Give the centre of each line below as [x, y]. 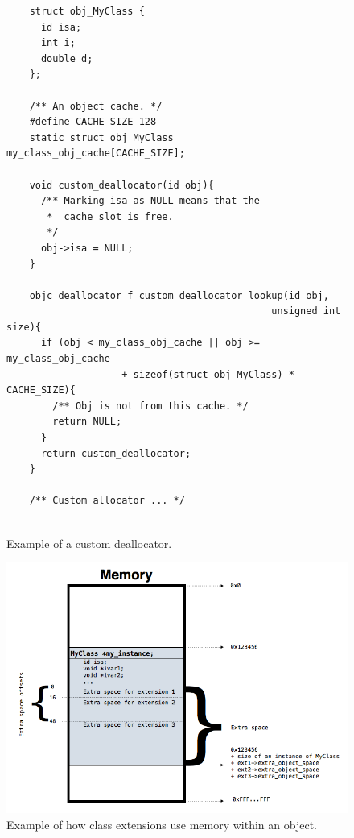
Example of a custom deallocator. [89, 543]
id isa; [61, 27]
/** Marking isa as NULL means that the [150, 201]
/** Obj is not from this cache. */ [150, 406]
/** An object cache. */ [96, 106]
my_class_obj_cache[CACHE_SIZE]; [96, 153]
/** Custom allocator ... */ [107, 501]
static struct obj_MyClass [101, 137]
